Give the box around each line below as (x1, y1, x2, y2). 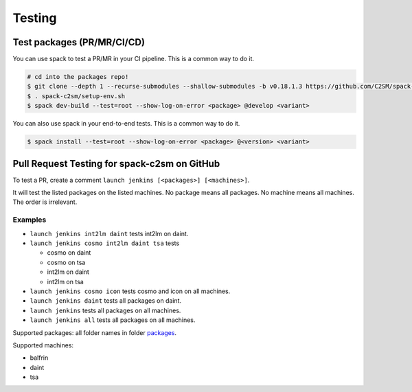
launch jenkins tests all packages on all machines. (30, 306, 181, 314)
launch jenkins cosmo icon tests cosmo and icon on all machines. (30, 287, 231, 295)
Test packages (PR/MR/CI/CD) (12, 36, 146, 48)
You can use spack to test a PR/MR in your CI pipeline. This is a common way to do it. (12, 55, 254, 63)
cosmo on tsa (47, 258, 86, 266)
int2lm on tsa (47, 277, 84, 286)
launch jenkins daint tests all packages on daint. (30, 297, 182, 305)
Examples (12, 215, 47, 224)
